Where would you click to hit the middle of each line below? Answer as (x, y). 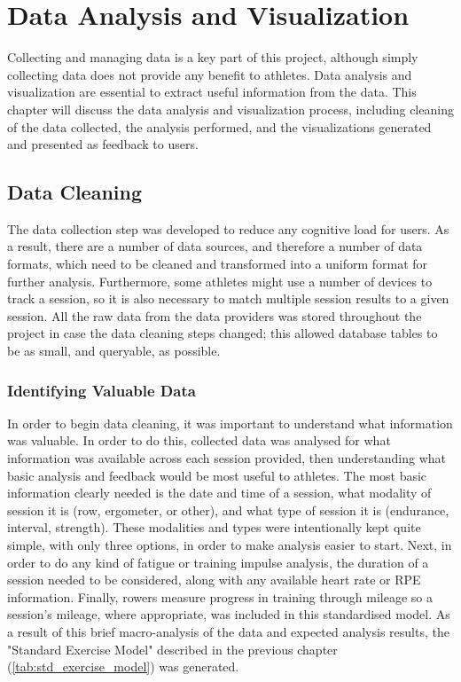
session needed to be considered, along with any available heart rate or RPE (214, 580)
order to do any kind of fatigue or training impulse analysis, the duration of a (218, 562)
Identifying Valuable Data (102, 390)
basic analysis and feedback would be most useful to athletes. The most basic (217, 475)
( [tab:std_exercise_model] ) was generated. (123, 666)
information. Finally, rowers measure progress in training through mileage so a (220, 596)
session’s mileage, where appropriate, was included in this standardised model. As (229, 614)
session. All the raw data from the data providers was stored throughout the (215, 315)
